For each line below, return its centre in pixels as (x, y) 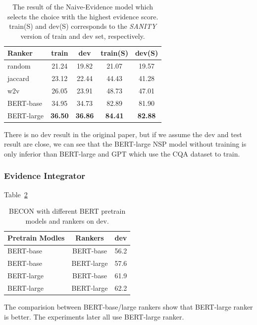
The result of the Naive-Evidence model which (83, 6)
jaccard (18, 78)
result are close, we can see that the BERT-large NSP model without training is (125, 144)
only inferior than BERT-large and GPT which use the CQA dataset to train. (122, 153)
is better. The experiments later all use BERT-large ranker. (94, 316)
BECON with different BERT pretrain (67, 211)
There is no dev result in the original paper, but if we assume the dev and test (123, 134)
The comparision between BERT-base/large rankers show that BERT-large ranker (128, 306)
